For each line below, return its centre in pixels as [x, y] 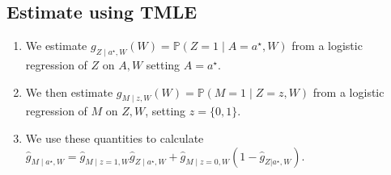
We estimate [56, 46]
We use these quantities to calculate [115, 137]
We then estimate [69, 92]
